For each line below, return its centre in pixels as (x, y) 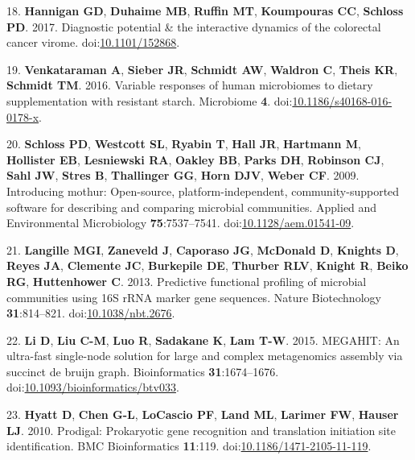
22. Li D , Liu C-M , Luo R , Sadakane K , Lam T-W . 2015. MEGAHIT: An (203, 340)
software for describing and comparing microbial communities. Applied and (192, 207)
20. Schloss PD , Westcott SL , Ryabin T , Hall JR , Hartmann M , (184, 144)
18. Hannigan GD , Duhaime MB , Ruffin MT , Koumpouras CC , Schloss (205, 10)
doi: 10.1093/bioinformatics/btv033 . (93, 387)
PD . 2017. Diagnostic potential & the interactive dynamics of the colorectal (194, 26)
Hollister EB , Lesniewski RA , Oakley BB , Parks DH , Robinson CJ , (195, 159)
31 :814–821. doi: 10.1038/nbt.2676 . (91, 313)
